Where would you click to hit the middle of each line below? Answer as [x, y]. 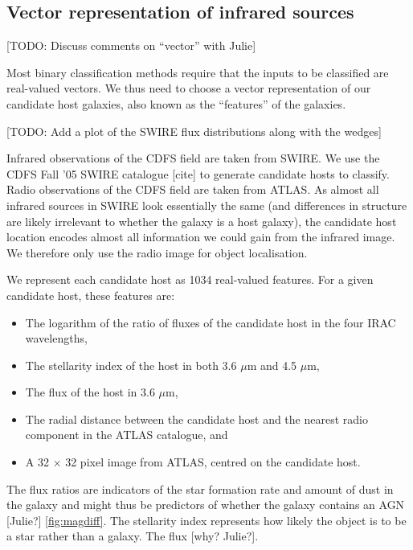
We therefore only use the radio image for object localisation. [157, 252]
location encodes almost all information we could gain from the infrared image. [201, 237]
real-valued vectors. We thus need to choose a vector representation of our [189, 88]
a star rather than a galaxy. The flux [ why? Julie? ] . [133, 536]
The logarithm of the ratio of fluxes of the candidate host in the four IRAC [211, 322]
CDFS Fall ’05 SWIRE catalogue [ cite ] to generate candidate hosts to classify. [198, 173]
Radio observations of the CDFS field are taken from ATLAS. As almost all [193, 189]
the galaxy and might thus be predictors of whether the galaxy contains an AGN [206, 505]
